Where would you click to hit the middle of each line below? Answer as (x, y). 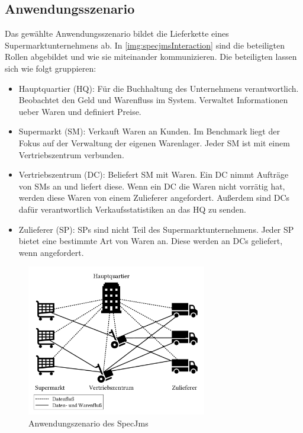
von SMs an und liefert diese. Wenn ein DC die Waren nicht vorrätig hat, (152, 186)
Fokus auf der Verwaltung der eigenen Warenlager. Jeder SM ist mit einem (154, 142)
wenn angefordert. (51, 252)
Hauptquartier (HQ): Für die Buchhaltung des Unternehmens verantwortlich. (159, 88)
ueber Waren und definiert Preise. (80, 111)
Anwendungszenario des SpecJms (88, 423)
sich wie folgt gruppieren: (51, 68)
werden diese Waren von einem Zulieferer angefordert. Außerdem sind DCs (154, 198)
